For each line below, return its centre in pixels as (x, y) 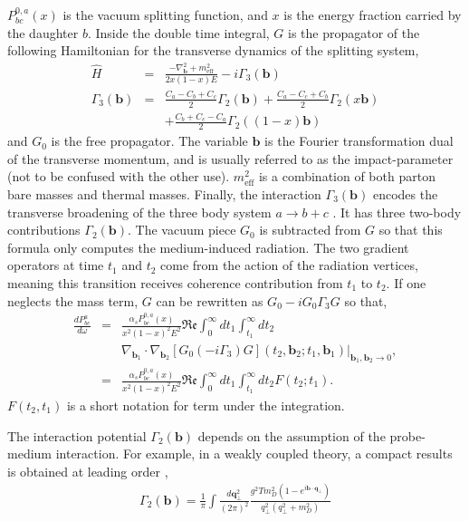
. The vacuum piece (182, 230)
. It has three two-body (397, 212)
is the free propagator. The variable (149, 141)
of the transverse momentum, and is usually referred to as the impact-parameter (230, 158)
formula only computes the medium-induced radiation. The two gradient (208, 247)
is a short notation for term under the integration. (206, 405)
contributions (44, 230)
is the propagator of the (354, 32)
